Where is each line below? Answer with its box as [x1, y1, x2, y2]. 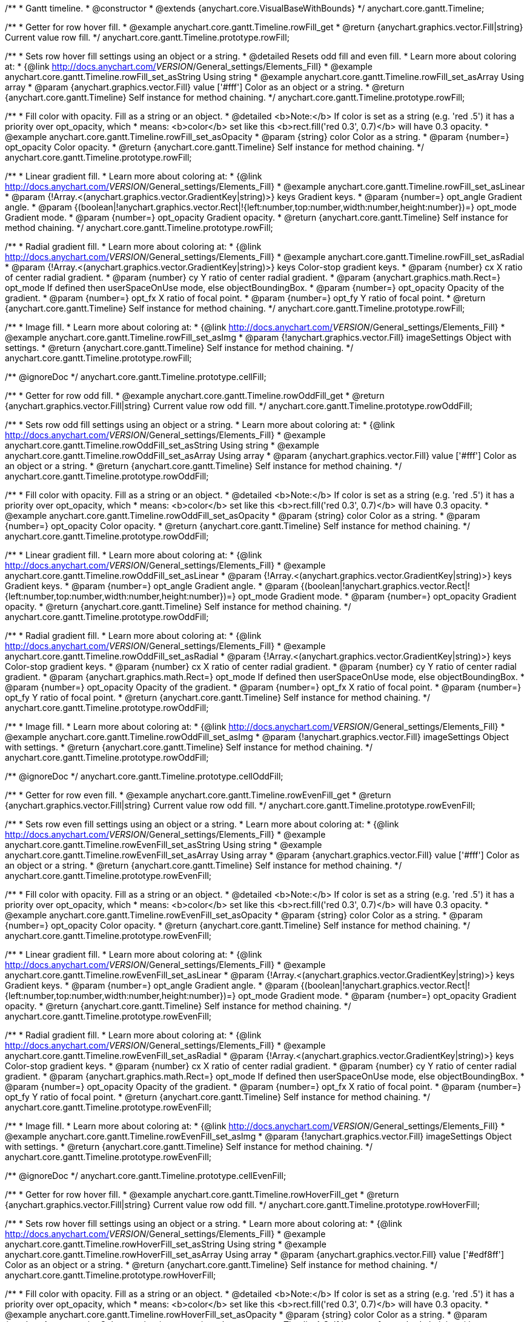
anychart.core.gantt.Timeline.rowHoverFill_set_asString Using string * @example [5, 1239, 326, 1249]
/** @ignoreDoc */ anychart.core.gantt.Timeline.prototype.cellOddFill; [5, 771, 283, 781]
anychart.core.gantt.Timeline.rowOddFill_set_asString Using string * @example [5, 440, 319, 450]
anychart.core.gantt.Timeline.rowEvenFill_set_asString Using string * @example [5, 840, 322, 850]
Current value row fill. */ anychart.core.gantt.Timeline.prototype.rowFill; [5, 32, 290, 42]
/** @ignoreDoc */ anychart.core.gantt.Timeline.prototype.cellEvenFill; [5, 1170, 287, 1181]
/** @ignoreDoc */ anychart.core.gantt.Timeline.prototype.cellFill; [5, 372, 267, 382]
